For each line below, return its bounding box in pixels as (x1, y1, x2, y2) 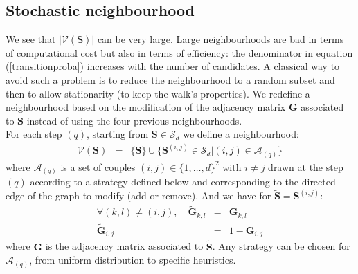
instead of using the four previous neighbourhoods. (26, 113, 242, 127)
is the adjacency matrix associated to (45, 239, 204, 253)
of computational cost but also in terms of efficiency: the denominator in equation (6, 45, 353, 60)
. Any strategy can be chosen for (212, 239, 350, 253)
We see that (6, 32, 56, 46)
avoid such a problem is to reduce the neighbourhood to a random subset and (6, 72, 335, 86)
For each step (6, 127, 62, 141)
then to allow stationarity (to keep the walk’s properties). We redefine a (6, 86, 310, 100)
